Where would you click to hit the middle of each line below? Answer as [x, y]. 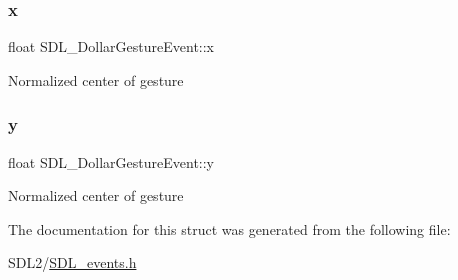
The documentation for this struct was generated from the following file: [229, 228]
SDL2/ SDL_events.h [72, 262]
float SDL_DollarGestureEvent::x [111, 46]
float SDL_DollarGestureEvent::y [111, 161]
